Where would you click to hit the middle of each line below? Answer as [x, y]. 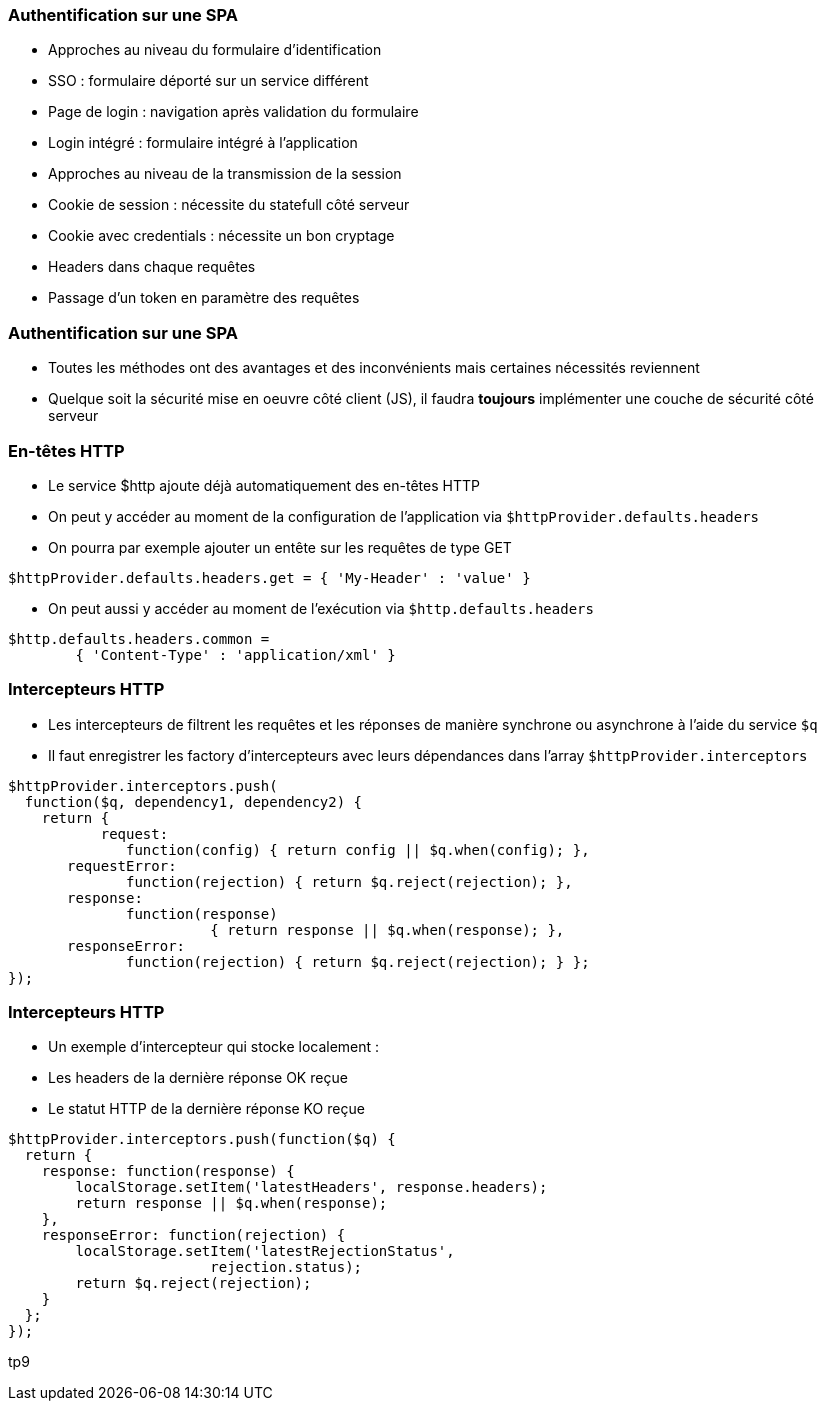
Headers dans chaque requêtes [152, 267]
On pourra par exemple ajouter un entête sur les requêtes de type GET [280, 547]
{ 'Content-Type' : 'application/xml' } [235, 654]
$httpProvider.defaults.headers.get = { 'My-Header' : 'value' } [269, 577]
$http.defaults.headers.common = [139, 638]
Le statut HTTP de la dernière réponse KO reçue [206, 1109]
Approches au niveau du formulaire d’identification [215, 50]
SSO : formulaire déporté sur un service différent [208, 81]
